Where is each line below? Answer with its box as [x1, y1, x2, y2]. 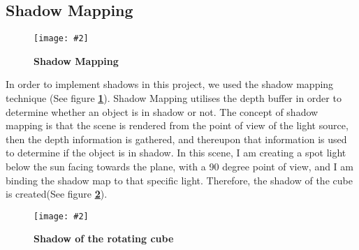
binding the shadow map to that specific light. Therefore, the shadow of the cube [6, 172, 353, 187]
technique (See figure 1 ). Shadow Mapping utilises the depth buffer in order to [6, 91, 342, 105]
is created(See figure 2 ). [6, 186, 108, 201]
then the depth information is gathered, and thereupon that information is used [6, 131, 347, 146]
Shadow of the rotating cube [34, 231, 174, 246]
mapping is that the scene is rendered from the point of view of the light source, [6, 118, 349, 133]
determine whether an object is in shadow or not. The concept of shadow [6, 104, 318, 119]
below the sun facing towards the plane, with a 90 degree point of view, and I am [6, 159, 353, 174]
